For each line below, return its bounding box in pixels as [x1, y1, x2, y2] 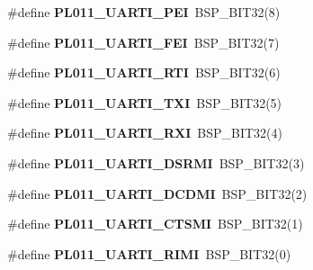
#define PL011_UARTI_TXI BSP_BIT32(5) [7, 93, 282, 112]
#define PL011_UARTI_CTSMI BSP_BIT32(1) [7, 214, 303, 233]
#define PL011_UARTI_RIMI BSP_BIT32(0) [7, 244, 291, 263]
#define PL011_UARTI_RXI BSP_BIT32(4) [7, 123, 282, 142]
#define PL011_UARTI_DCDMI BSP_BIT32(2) [7, 184, 308, 202]
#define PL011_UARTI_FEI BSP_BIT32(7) [7, 32, 280, 51]
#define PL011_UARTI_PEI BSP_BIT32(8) [7, 3, 281, 21]
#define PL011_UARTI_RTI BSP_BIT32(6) [7, 63, 281, 82]
